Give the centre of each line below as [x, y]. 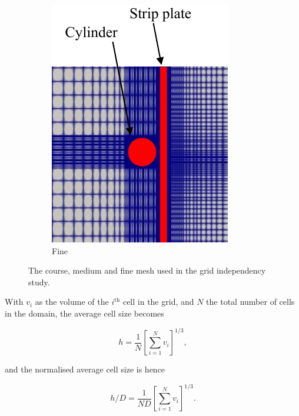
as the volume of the [72, 302]
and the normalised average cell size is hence [85, 369]
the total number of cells [250, 302]
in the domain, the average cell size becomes [84, 313]
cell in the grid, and [158, 302]
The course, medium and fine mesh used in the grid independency [147, 270]
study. [39, 282]
